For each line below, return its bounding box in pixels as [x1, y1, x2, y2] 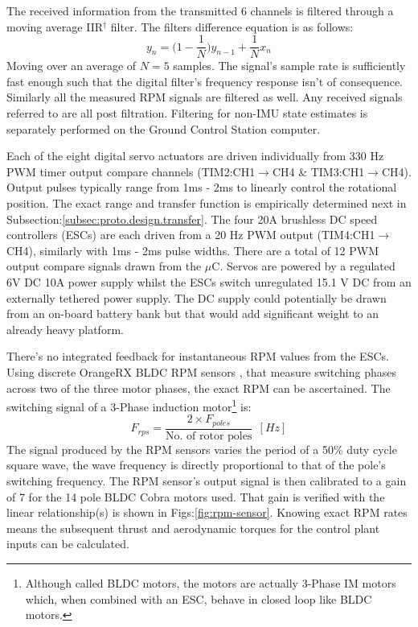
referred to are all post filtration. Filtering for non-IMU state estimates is [6, 105, 368, 122]
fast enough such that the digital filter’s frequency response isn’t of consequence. [6, 72, 403, 89]
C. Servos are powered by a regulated [211, 258, 395, 274]
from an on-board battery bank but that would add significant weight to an [6, 305, 379, 322]
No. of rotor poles [165, 430, 252, 442]
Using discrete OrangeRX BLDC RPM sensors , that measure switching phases [6, 363, 396, 380]
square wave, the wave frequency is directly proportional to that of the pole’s [6, 456, 386, 473]
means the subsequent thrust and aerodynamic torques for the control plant [6, 519, 380, 536]
